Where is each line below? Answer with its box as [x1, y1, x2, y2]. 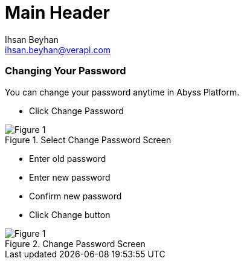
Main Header [5, 2, 110, 23]
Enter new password [29, 172, 111, 182]
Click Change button [29, 209, 111, 220]
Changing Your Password [5, 65, 126, 77]
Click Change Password [29, 105, 124, 116]
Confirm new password [29, 190, 122, 201]
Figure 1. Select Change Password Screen [5, 134, 172, 145]
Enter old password [29, 153, 106, 164]
